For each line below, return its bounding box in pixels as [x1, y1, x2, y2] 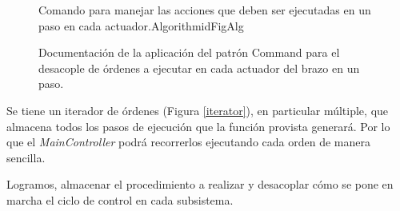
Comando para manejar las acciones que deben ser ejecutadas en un [38, 2, 371, 18]
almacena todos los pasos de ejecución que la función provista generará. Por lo [6, 117, 390, 134]
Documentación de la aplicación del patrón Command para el [38, 44, 340, 61]
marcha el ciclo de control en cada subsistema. [6, 191, 234, 208]
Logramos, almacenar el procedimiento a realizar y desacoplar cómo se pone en [6, 176, 394, 193]
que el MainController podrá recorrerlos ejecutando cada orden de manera [6, 133, 370, 150]
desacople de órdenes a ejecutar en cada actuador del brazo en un [38, 59, 360, 76]
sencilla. [6, 149, 46, 165]
